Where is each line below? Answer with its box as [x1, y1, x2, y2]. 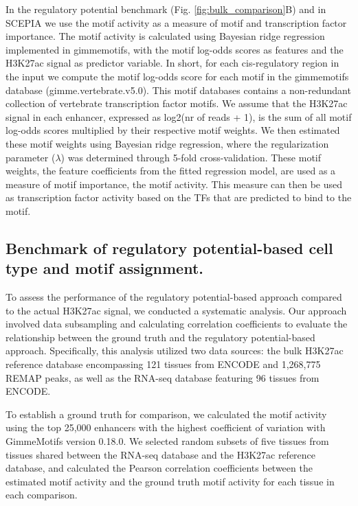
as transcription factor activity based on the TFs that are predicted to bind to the [5, 190, 352, 205]
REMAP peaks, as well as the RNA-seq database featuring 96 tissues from [5, 370, 320, 384]
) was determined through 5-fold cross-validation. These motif [60, 150, 322, 164]
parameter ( [5, 150, 56, 164]
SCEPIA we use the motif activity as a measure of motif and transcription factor [5, 15, 347, 30]
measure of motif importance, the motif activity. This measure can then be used [5, 176, 343, 191]
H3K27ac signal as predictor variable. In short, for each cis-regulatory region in [5, 56, 339, 70]
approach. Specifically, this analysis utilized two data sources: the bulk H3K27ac [5, 343, 344, 358]
